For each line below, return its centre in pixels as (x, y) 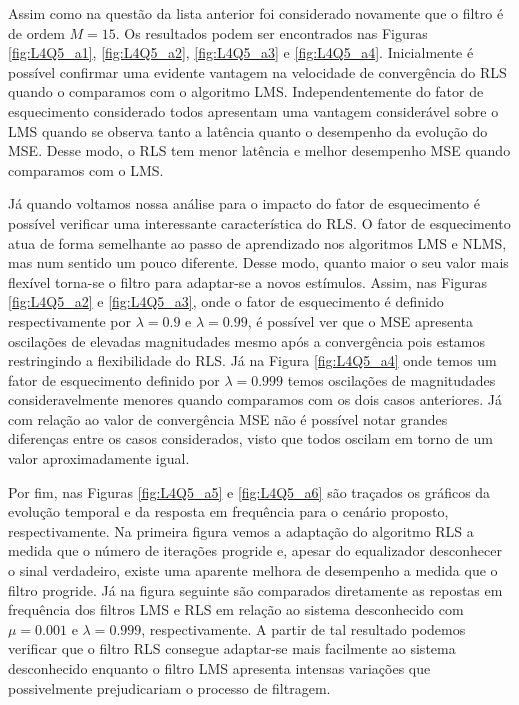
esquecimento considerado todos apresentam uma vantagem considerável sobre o (253, 110)
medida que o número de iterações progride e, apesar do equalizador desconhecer (255, 550)
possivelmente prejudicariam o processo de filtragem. (169, 687)
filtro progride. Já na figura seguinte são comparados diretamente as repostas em (255, 589)
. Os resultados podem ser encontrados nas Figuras (271, 32)
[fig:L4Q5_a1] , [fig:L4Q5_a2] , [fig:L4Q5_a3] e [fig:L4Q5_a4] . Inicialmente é (241, 52)
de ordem (36, 32)
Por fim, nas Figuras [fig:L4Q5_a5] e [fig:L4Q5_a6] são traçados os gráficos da (249, 491)
